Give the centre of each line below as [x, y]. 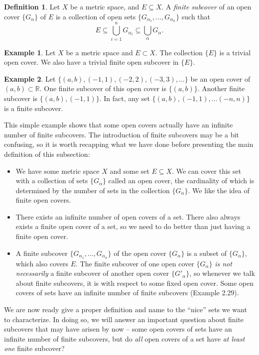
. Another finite [221, 88]
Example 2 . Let [30, 78]
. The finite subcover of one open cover [135, 263]
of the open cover [140, 253]
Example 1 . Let [30, 52]
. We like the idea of [219, 190]
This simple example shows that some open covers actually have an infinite [119, 125]
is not [223, 263]
